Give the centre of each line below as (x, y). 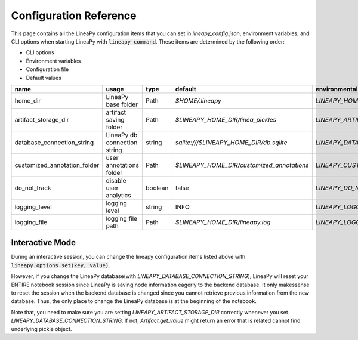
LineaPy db (122, 135)
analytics (118, 195)
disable (116, 180)
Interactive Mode (44, 242)
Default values (44, 78)
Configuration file (47, 69)
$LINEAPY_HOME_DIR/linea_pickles (226, 119)
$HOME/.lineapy (198, 100)
